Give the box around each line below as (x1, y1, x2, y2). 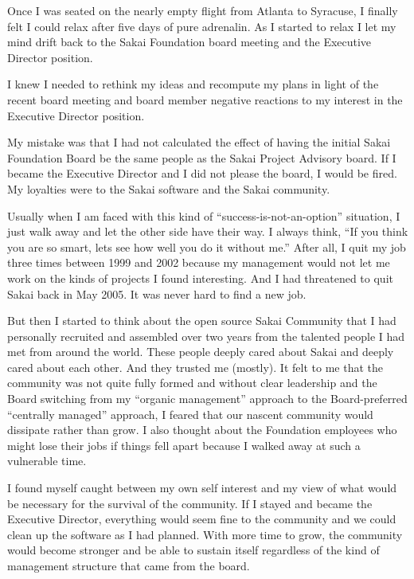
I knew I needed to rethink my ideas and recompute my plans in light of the (7, 76, 379, 92)
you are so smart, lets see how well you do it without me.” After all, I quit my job (7, 238, 406, 255)
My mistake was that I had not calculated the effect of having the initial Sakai (7, 134, 391, 151)
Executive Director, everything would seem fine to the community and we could (7, 511, 396, 527)
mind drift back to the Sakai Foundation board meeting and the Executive (7, 33, 372, 50)
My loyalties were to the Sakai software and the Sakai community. (7, 180, 330, 197)
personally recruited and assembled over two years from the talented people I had (7, 327, 405, 344)
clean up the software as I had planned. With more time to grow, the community (7, 526, 403, 542)
